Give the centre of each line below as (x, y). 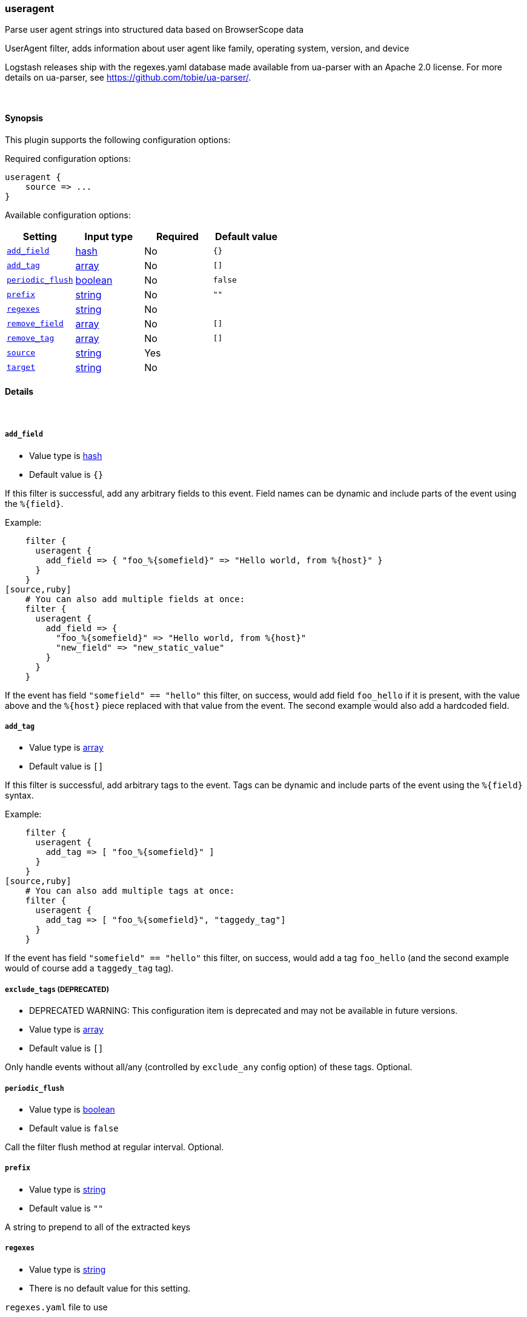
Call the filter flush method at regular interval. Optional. (114, 1147)
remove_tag (31, 338)
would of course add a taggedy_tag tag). (89, 968)
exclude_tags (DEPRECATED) (57, 989)
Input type (109, 236)
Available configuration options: (68, 215)
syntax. (19, 796)
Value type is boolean (72, 1109)
